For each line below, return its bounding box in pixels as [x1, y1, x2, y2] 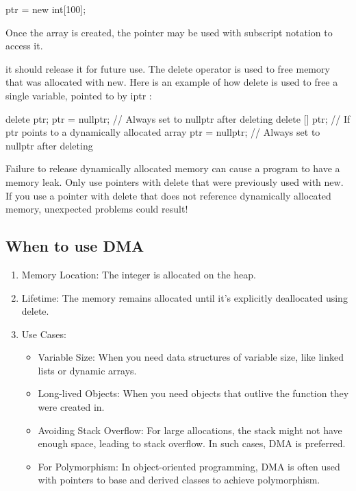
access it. [5, 38, 43, 53]
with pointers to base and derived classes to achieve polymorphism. [38, 472, 320, 487]
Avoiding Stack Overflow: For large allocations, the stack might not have [38, 422, 342, 437]
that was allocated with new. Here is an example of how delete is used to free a [5, 75, 338, 89]
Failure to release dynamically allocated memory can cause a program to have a [5, 161, 340, 176]
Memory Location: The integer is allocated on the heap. [21, 267, 256, 281]
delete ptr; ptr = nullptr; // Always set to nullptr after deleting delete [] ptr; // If [5, 111, 351, 125]
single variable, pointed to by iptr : [5, 88, 152, 102]
